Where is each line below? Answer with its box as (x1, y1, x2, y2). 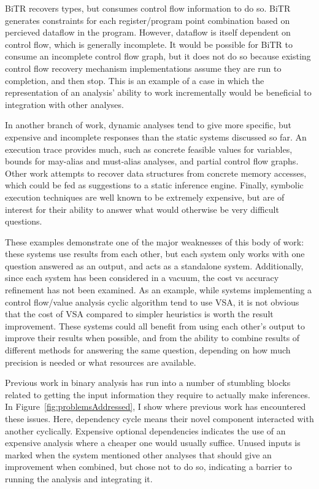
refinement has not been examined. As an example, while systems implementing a (5, 283, 312, 296)
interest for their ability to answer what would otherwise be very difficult (5, 202, 279, 215)
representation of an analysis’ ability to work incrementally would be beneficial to (5, 86, 312, 99)
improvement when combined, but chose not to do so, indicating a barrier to (5, 460, 292, 473)
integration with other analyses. (5, 98, 124, 110)
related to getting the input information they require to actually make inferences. (5, 388, 310, 401)
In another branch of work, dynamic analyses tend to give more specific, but (5, 118, 292, 131)
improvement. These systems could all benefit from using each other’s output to (5, 319, 305, 332)
